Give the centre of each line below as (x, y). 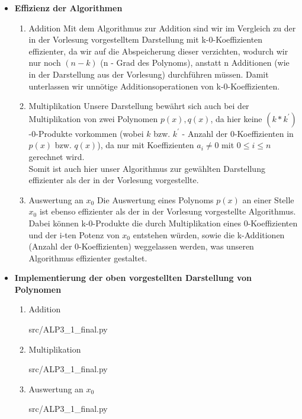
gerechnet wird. (57, 156)
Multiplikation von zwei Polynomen (93, 118)
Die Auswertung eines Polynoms (155, 199)
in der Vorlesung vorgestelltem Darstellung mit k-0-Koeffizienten (146, 39)
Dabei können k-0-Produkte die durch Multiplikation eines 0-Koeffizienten (163, 223)
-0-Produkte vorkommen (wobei (86, 133)
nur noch (45, 63)
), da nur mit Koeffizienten (146, 145)
